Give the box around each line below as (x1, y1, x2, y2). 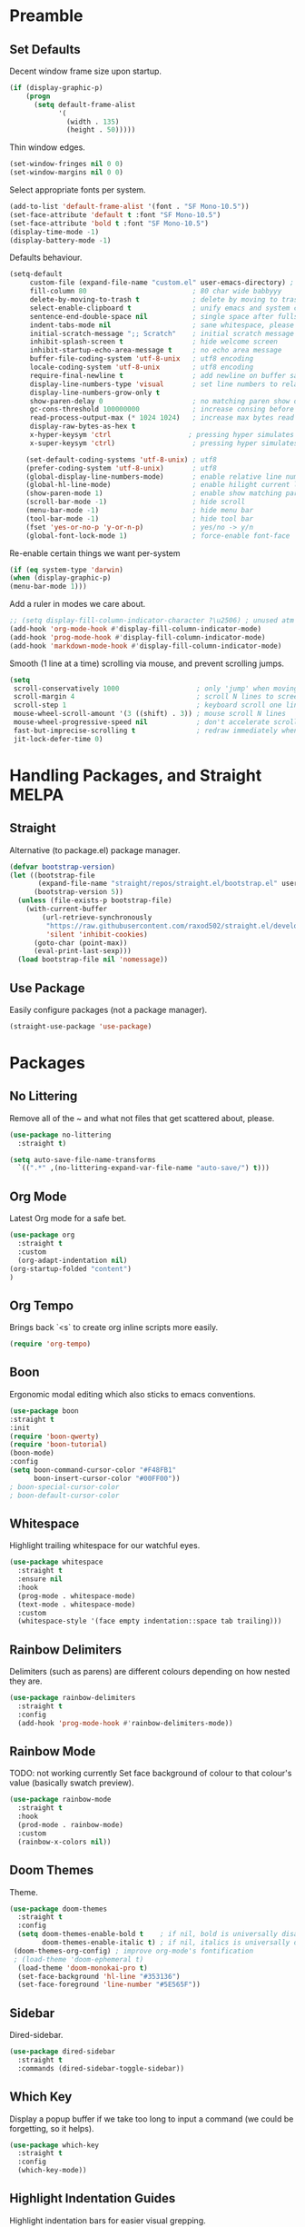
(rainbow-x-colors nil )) (17, 1837, 112, 1846)
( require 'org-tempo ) (9, 1339, 92, 1349)
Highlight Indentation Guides (9, 2191, 176, 2206)
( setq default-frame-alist (33, 100, 136, 109)
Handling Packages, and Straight (9, 765, 262, 786)
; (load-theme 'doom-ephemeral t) (13, 1954, 144, 1964)
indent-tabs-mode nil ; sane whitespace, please (29, 320, 295, 330)
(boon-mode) (9, 1448, 54, 1458)
